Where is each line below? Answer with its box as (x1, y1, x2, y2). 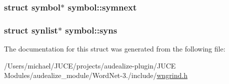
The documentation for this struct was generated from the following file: (4, 43, 225, 54)
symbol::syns (65, 23, 117, 36)
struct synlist (4, 23, 58, 36)
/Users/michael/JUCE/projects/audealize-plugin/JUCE (4, 60, 176, 70)
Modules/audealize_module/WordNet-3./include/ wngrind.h (4, 70, 187, 80)
